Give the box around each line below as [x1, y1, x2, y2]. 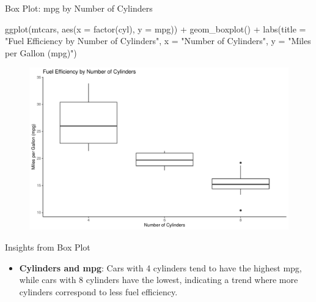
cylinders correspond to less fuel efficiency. [19, 285, 178, 298]
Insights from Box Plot [5, 240, 90, 253]
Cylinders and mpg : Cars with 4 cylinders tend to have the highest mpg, [19, 261, 302, 274]
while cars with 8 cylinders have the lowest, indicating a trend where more [19, 273, 298, 286]
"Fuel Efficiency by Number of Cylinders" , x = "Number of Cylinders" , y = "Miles [5, 34, 311, 47]
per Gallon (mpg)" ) [5, 46, 77, 59]
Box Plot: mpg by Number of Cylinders [5, 2, 153, 14]
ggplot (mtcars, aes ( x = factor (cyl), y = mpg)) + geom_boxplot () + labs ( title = [5, 22, 306, 35]
